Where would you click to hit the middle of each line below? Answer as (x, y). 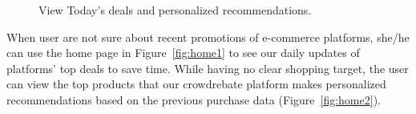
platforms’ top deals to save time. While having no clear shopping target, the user (208, 68)
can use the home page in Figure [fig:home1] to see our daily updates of (183, 53)
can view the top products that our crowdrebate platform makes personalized (196, 84)
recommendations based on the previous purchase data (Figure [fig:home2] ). (194, 99)
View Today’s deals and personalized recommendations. (175, 10)
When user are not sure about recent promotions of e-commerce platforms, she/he (208, 37)
